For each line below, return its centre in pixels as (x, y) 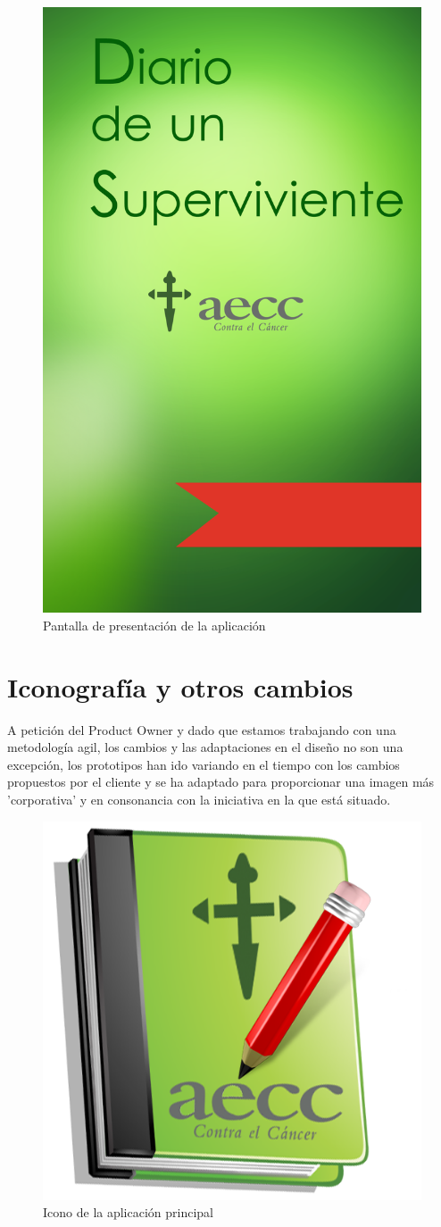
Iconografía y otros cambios (180, 686)
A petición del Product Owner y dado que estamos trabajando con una (202, 729)
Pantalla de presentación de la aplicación (154, 625)
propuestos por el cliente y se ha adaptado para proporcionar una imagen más (221, 782)
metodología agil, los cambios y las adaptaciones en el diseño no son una (205, 747)
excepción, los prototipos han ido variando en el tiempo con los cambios (204, 764)
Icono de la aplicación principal (129, 1212)
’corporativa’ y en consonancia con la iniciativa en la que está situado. (199, 800)
